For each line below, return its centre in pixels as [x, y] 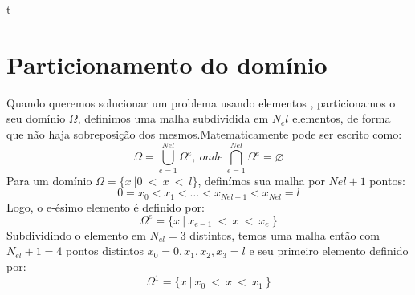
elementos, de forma [342, 118]
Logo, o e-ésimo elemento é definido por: [106, 206]
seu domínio [36, 118]
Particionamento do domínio [167, 64]
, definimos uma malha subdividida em [173, 118]
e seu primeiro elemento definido [329, 251]
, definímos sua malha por [261, 180]
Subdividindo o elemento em [76, 234]
